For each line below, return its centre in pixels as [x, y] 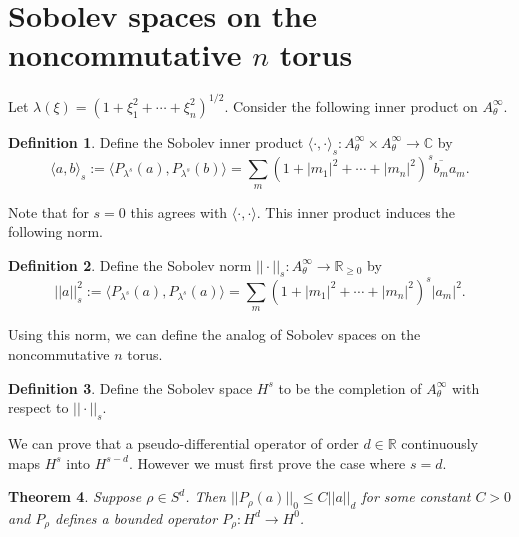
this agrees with [179, 211]
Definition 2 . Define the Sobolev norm [130, 264]
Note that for [48, 211]
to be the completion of [350, 387]
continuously [440, 442]
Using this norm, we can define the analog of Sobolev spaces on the [214, 334]
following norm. [55, 231]
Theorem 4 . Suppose [75, 496]
